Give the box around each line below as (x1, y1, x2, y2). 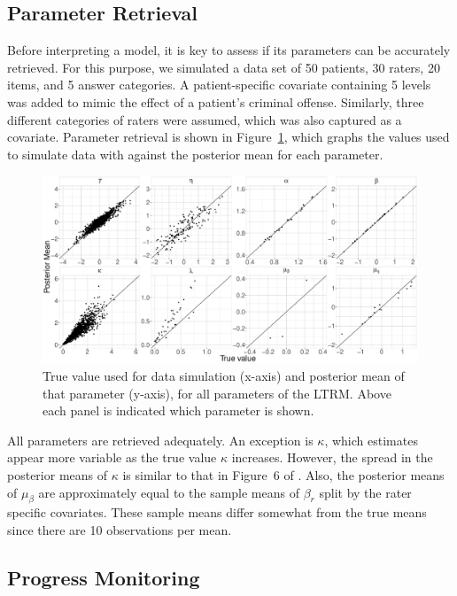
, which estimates (324, 430, 418, 449)
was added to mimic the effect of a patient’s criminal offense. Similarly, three (7, 92, 424, 111)
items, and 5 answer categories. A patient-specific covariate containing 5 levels (7, 75, 431, 94)
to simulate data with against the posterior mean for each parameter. (7, 144, 383, 163)
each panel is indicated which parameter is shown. (43, 401, 314, 420)
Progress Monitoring (7, 563, 200, 591)
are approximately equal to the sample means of (38, 483, 299, 501)
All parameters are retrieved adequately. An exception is (7, 430, 314, 449)
